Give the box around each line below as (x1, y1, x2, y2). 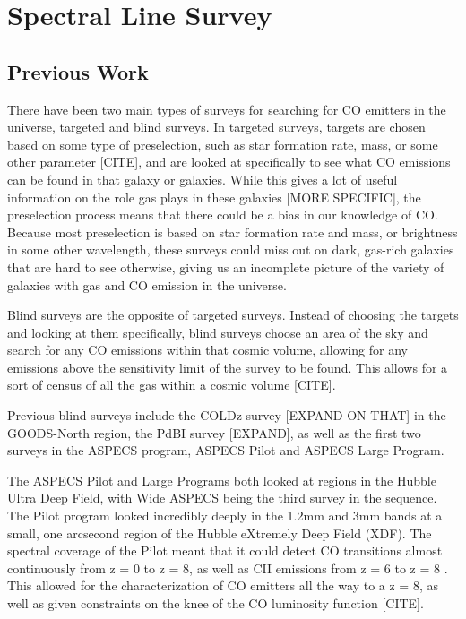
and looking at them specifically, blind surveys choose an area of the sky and (7, 322, 428, 341)
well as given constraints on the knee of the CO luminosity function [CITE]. (7, 594, 424, 613)
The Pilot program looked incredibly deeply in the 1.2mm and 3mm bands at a (7, 506, 443, 525)
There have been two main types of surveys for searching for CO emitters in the (7, 99, 446, 118)
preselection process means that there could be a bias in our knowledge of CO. (7, 205, 438, 224)
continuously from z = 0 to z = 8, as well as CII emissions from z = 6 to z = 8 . (7, 558, 448, 577)
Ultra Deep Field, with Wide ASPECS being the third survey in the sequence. (7, 488, 437, 507)
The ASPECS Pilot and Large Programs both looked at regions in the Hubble (7, 470, 436, 489)
